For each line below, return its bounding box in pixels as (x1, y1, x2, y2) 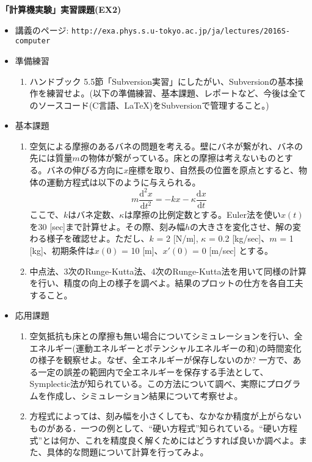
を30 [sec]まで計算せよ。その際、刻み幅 (29, 220, 185, 233)
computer (15, 37, 51, 46)
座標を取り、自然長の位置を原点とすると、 (128, 164, 299, 176)
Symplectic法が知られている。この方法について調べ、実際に (29, 377, 267, 390)
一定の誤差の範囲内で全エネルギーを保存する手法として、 (38, 365, 269, 378)
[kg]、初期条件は (29, 244, 95, 256)
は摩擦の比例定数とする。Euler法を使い (124, 208, 281, 221)
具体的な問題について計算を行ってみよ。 (46, 446, 209, 458)
